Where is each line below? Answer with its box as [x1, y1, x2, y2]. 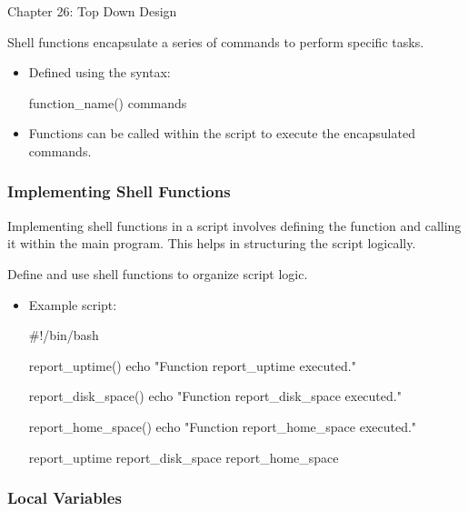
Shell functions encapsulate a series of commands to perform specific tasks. [7, 32, 424, 51]
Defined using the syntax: [28, 63, 171, 82]
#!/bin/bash [28, 326, 99, 345]
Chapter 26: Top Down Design [7, 2, 177, 20]
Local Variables [7, 486, 122, 509]
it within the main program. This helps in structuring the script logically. [7, 234, 416, 253]
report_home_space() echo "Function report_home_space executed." [28, 416, 417, 436]
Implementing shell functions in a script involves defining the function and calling [7, 215, 462, 235]
